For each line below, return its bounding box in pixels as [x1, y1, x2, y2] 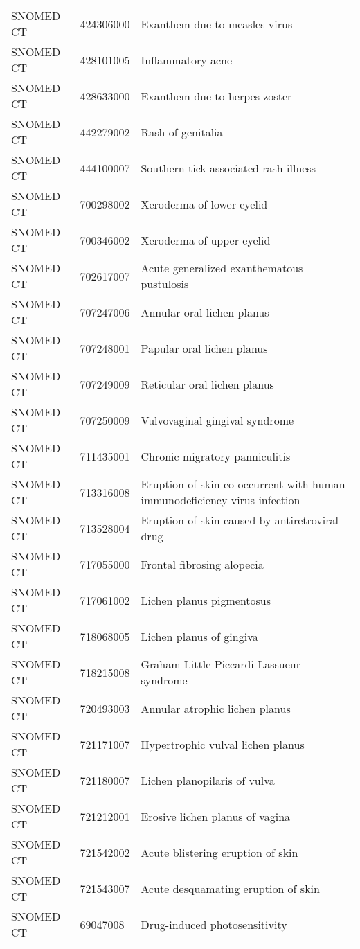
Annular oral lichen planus [141, 303, 269, 320]
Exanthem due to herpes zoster [141, 87, 292, 104]
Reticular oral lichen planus [141, 375, 274, 392]
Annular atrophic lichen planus [141, 700, 291, 716]
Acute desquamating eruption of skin [141, 880, 320, 896]
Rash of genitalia [141, 123, 223, 140]
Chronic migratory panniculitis [141, 447, 291, 464]
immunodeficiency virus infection [141, 492, 300, 508]
